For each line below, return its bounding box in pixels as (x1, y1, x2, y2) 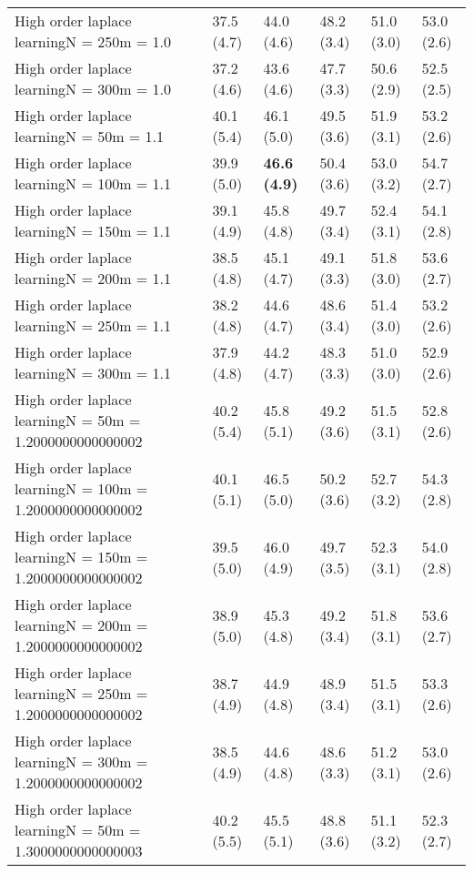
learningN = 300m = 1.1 (15, 362, 172, 383)
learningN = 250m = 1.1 (15, 315, 172, 336)
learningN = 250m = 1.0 (15, 31, 172, 52)
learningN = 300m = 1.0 (15, 78, 172, 99)
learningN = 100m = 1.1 (15, 173, 172, 194)
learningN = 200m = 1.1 (15, 268, 172, 289)
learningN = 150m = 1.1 (15, 220, 172, 241)
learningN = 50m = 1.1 (15, 126, 165, 147)
